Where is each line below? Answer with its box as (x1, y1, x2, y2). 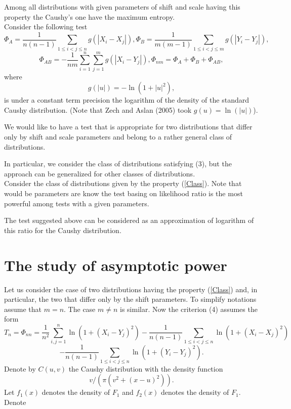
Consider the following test (4, 21, 88, 32)
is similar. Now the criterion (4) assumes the (120, 303, 258, 314)
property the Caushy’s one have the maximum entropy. (4, 11, 175, 22)
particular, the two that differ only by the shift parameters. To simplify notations (4, 294, 257, 304)
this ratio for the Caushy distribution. (4, 224, 121, 235)
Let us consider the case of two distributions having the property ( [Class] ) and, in (4, 284, 258, 294)
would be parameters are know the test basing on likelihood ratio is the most (4, 188, 243, 199)
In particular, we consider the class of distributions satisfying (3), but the (4, 158, 232, 169)
